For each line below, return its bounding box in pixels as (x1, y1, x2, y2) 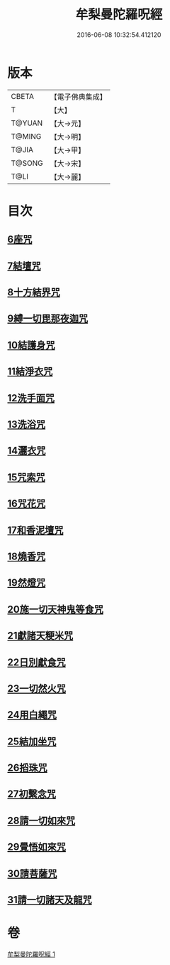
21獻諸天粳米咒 (7, 630, 74, 642)
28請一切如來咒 (7, 814, 76, 826)
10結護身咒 (7, 339, 55, 351)
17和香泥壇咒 (7, 524, 64, 536)
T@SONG (11, 158, 44, 168)
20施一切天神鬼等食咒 (7, 603, 104, 616)
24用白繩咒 (7, 709, 57, 721)
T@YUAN (11, 118, 43, 128)
